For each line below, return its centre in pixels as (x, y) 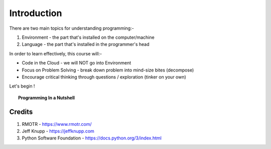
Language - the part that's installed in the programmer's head (86, 44)
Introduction (36, 13)
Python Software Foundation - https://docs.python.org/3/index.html (92, 138)
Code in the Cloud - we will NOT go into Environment (77, 63)
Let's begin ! (22, 86)
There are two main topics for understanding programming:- (72, 28)
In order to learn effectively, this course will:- (56, 53)
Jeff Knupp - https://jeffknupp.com (58, 131)
